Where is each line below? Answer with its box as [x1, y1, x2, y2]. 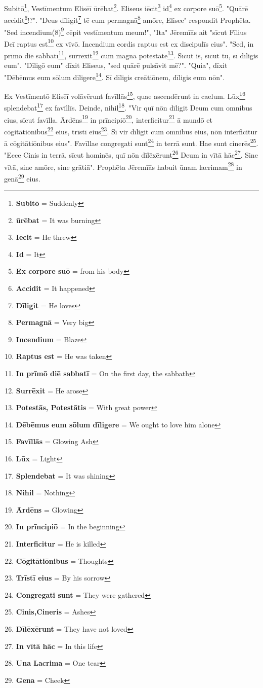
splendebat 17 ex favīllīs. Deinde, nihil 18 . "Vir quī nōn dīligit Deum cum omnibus [4, 101, 252, 113]
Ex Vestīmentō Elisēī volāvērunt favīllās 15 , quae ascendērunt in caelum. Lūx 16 [4, 89, 245, 101]
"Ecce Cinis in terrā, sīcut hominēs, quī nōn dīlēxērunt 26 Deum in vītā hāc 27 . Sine [4, 148, 258, 160]
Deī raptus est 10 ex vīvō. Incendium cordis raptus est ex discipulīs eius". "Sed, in [4, 37, 254, 49]
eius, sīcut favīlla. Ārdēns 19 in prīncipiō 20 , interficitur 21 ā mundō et [4, 113, 212, 125]
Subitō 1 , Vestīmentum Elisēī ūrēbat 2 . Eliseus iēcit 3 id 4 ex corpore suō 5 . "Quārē [4, 2, 248, 13]
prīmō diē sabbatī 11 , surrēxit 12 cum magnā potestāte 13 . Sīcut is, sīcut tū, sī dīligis [4, 49, 258, 60]
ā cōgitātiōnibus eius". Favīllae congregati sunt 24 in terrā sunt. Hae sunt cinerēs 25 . [4, 136, 258, 148]
